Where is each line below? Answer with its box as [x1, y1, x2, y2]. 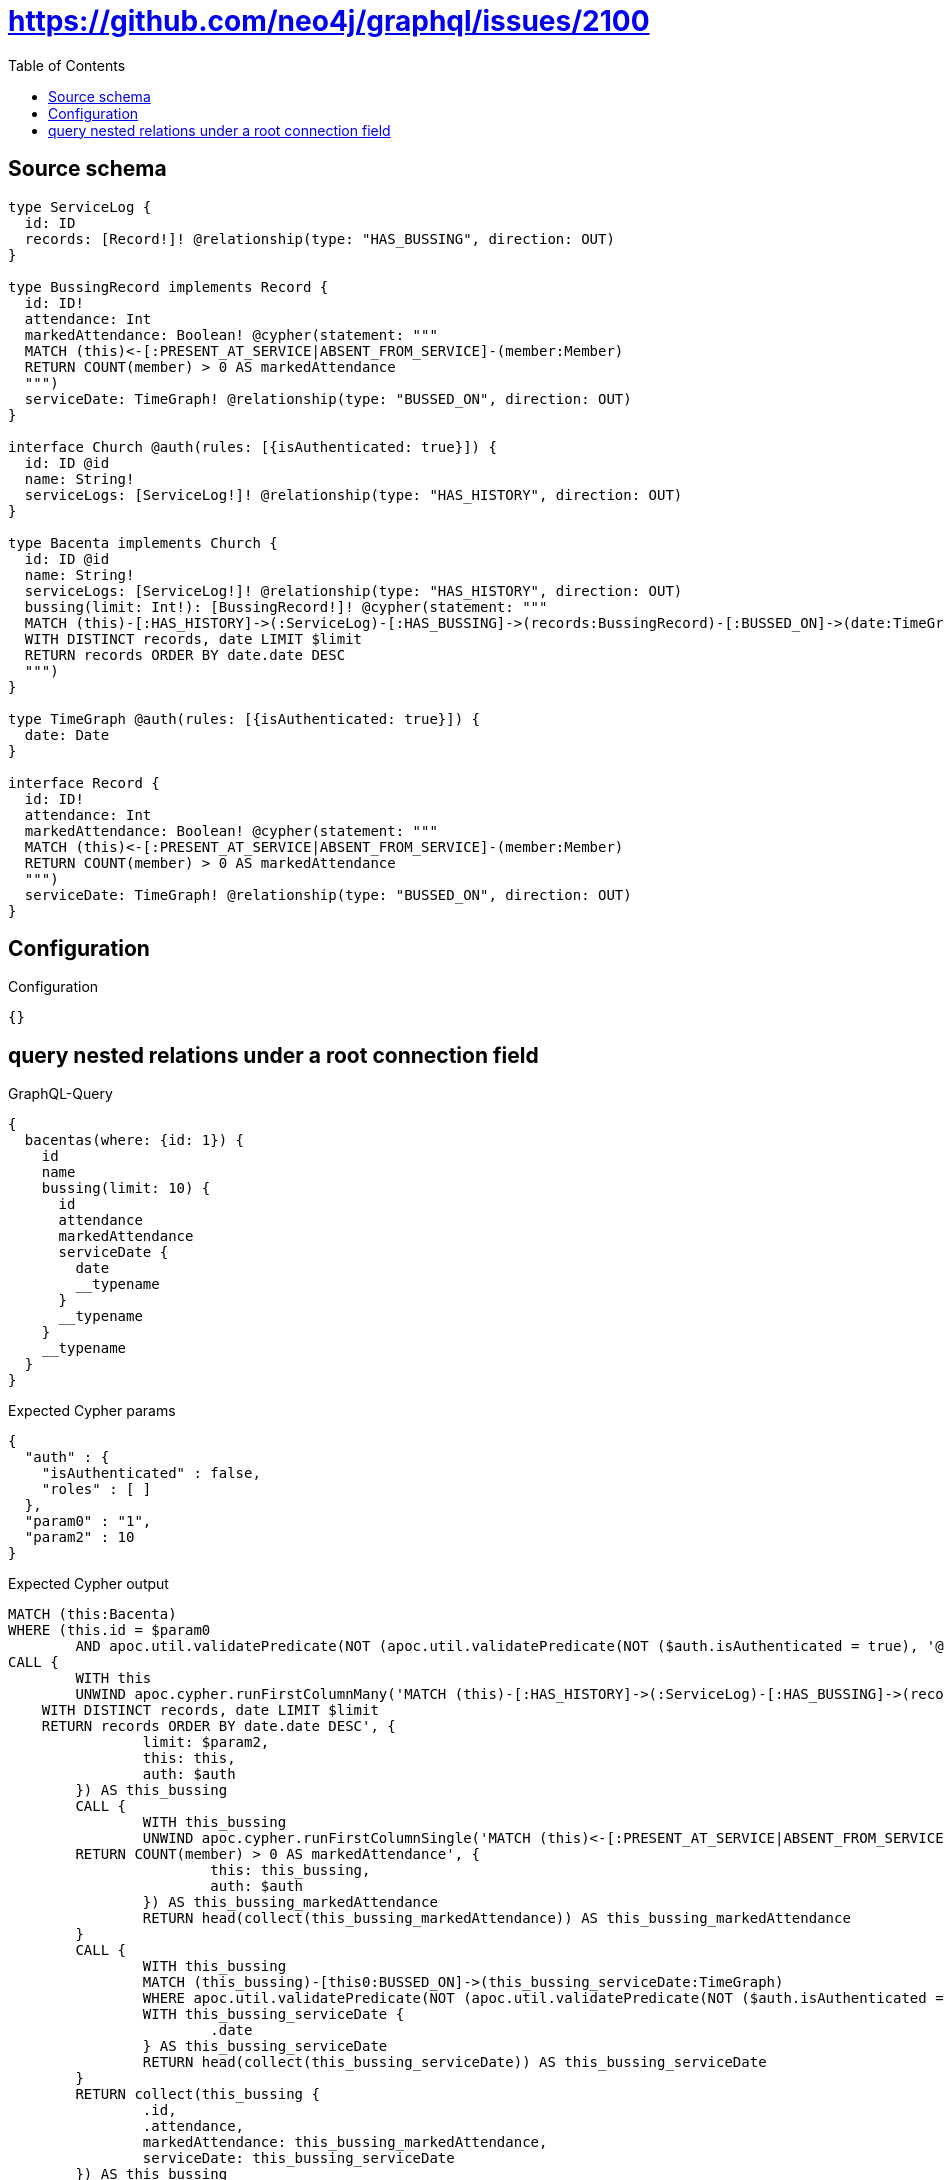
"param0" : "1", [24, 1513, 152, 1530]
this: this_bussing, [210, 1862, 371, 1879]
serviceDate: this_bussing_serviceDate [142, 2150, 455, 2167]
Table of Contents [8, 56, 126, 74]
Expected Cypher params [8, 1402, 176, 1420]
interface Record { [8, 774, 160, 791]
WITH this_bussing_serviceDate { [142, 2006, 405, 2023]
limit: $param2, [142, 1734, 270, 1751]
